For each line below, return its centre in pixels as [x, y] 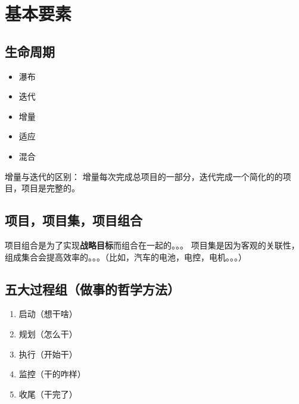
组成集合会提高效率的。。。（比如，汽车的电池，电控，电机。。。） [126, 257]
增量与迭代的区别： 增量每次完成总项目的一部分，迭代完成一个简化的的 [144, 176]
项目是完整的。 [50, 188]
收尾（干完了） [48, 394]
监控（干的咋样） [52, 374]
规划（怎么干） [48, 333]
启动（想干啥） [48, 314]
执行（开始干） [48, 354]
